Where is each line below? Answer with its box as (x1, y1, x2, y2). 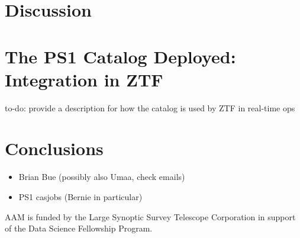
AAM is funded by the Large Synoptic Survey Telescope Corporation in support (5, 210, 296, 223)
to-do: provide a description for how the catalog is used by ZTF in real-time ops (5, 101, 295, 114)
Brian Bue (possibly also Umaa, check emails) (18, 171, 185, 183)
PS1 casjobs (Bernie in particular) (18, 191, 143, 202)
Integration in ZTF (5, 67, 163, 91)
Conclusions (5, 136, 104, 160)
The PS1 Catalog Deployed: (5, 44, 236, 68)
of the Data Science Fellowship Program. (5, 222, 153, 234)
